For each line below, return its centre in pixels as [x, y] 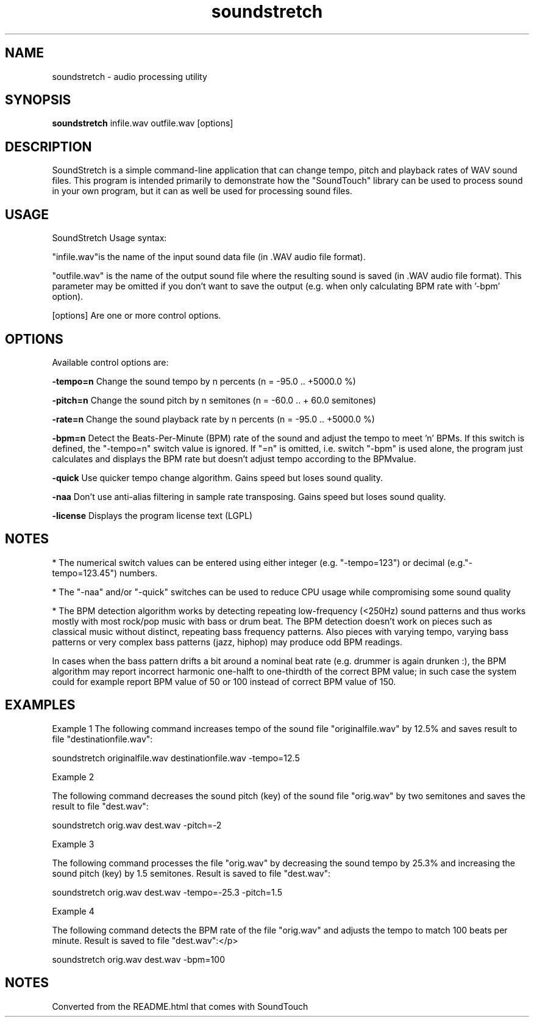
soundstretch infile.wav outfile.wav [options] [143, 123]
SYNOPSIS [38, 100]
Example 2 [73, 777]
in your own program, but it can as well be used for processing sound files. [202, 191]
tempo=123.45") [85, 573]
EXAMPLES [40, 705]
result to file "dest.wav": [100, 806]
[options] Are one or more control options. [137, 316]
